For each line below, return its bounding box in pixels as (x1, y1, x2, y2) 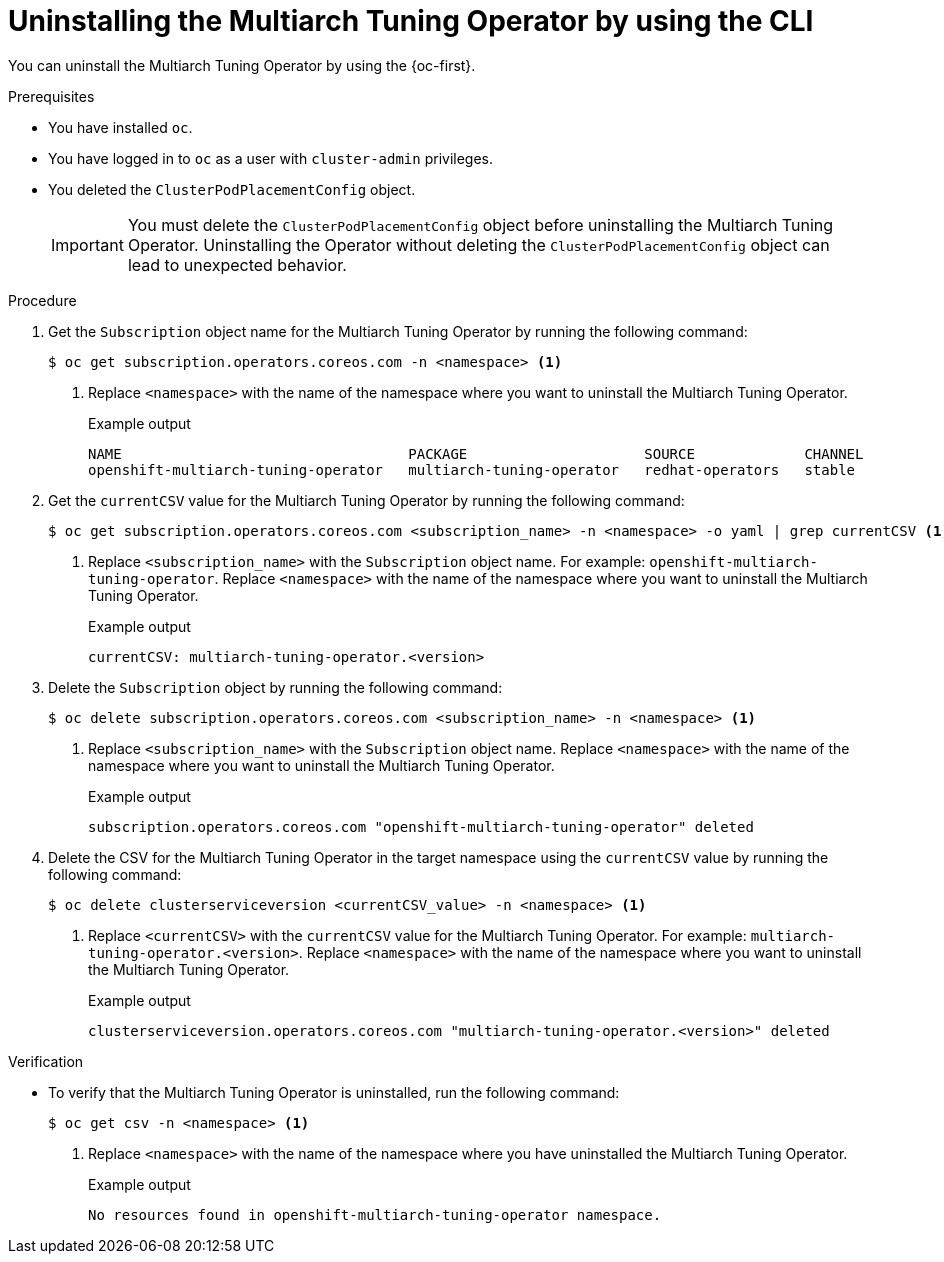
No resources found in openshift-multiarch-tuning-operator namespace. (88, 1206, 662, 1223)
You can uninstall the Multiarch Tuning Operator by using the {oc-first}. (8, 56, 476, 74)
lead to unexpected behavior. (127, 254, 347, 275)
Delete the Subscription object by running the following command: (48, 678, 503, 696)
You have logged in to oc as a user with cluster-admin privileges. (48, 149, 494, 167)
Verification (8, 1052, 84, 1070)
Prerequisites (8, 87, 95, 105)
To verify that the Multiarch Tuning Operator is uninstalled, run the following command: (48, 1083, 620, 1101)
